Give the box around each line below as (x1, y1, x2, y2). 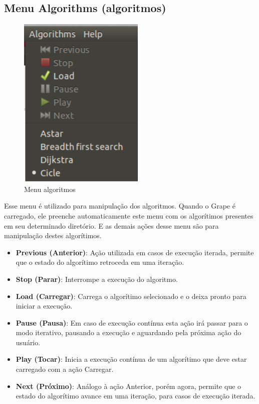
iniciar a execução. (16, 300, 73, 311)
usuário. (16, 337, 41, 347)
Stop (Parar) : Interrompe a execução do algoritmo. (16, 273, 178, 284)
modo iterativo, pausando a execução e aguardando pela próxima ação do (16, 327, 241, 338)
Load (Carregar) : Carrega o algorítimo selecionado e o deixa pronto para (16, 290, 246, 301)
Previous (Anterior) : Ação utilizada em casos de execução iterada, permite (16, 247, 254, 257)
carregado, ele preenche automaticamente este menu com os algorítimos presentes (4, 210, 253, 221)
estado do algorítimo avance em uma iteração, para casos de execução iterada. (16, 390, 255, 401)
